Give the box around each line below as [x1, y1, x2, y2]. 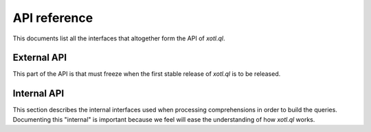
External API [12, 52, 67, 64]
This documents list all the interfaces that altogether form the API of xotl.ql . [12, 34, 225, 42]
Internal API [12, 88, 65, 99]
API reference [12, 10, 93, 25]
